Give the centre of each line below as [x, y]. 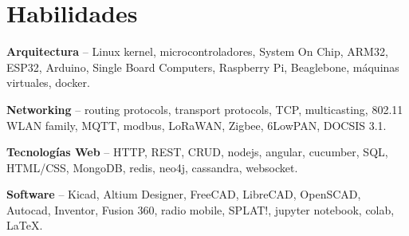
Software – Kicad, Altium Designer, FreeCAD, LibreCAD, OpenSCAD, [184, 194]
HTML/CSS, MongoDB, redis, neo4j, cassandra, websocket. [152, 167]
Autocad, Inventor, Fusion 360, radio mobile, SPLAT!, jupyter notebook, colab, [201, 209]
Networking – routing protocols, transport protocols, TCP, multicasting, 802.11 [205, 109]
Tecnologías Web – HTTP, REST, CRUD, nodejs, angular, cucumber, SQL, [197, 152]
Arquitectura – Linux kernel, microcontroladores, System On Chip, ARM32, [197, 51]
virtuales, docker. [48, 83]
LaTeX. [25, 225]
